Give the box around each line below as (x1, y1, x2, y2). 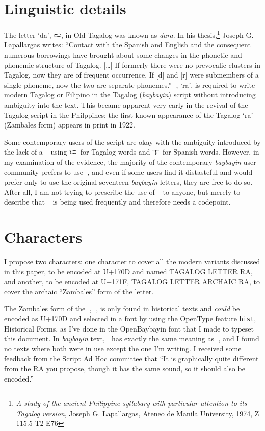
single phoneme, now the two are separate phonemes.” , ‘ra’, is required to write (4, 79, 255, 90)
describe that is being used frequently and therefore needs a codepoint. (4, 196, 231, 207)
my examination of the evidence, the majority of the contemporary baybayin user (4, 156, 256, 167)
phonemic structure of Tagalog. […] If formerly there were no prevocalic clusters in (4, 59, 261, 70)
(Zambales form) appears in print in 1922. (4, 119, 135, 130)
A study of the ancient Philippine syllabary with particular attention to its (16, 398, 247, 409)
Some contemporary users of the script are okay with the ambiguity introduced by (4, 136, 261, 147)
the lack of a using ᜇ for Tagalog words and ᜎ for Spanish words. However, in (4, 146, 259, 157)
